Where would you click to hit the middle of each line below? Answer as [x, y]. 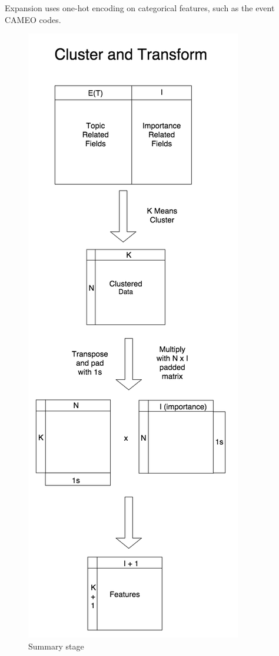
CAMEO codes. [33, 19]
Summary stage [56, 646]
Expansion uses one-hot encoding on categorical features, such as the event [140, 8]
